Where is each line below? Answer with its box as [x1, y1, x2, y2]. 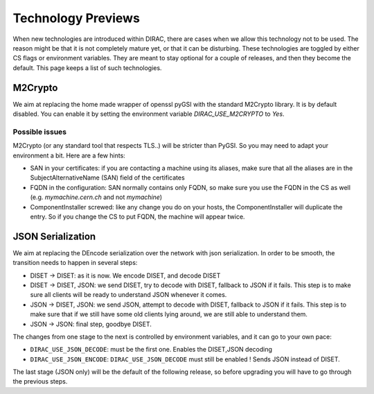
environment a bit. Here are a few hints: [12, 151, 126, 160]
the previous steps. [12, 377, 68, 386]
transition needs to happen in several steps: [12, 259, 138, 267]
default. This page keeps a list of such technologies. [12, 63, 162, 72]
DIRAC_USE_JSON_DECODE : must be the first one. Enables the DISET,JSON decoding [30, 345, 273, 354]
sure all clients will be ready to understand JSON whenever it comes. [30, 291, 227, 299]
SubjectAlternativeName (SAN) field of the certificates [30, 173, 185, 182]
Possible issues [12, 127, 67, 137]
